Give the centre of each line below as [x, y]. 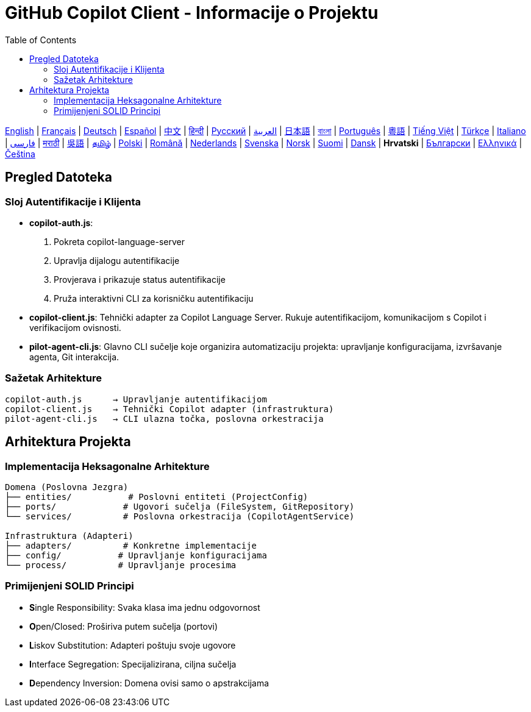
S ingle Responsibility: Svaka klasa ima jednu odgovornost [145, 607]
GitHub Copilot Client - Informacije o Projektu [192, 13]
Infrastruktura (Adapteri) [69, 536]
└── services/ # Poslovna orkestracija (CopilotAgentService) [180, 516]
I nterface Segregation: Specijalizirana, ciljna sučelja [133, 664]
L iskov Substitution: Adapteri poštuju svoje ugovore [133, 645]
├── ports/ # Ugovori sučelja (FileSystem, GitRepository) [180, 506]
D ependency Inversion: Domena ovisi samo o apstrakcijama [149, 683]
